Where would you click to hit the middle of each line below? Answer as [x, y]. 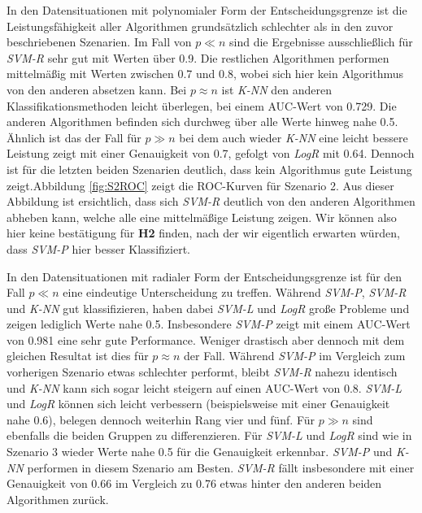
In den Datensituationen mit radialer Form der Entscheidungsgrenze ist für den [204, 276]
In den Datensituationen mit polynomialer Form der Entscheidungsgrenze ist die [207, 10]
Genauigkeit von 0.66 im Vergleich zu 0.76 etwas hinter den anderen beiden [194, 483]
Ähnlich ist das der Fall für [74, 137]
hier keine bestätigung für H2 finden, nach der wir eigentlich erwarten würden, [203, 233]
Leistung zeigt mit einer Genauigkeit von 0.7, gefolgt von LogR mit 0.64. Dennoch [211, 153]
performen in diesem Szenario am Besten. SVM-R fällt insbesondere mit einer [221, 467]
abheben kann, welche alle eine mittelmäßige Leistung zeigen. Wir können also [202, 217]
